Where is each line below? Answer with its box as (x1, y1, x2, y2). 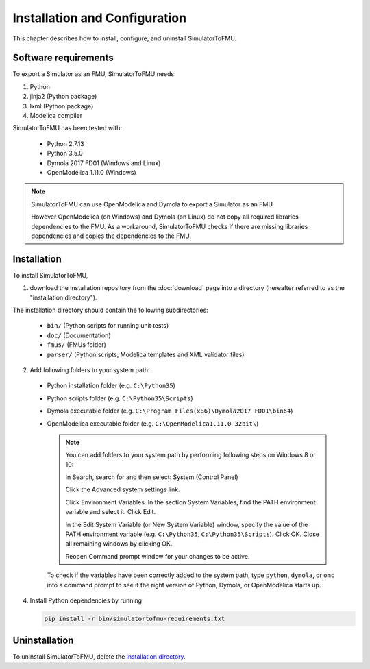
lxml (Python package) (29, 101, 94, 110)
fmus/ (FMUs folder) (47, 341, 106, 349)
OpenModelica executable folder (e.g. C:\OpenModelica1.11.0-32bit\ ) (47, 419, 259, 428)
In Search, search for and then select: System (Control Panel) (65, 473, 239, 481)
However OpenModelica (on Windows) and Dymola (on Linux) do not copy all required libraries (31, 212, 299, 221)
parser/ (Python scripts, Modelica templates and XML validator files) (47, 350, 245, 358)
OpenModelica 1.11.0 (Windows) (47, 168, 136, 176)
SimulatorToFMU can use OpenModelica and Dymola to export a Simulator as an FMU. (31, 199, 275, 208)
